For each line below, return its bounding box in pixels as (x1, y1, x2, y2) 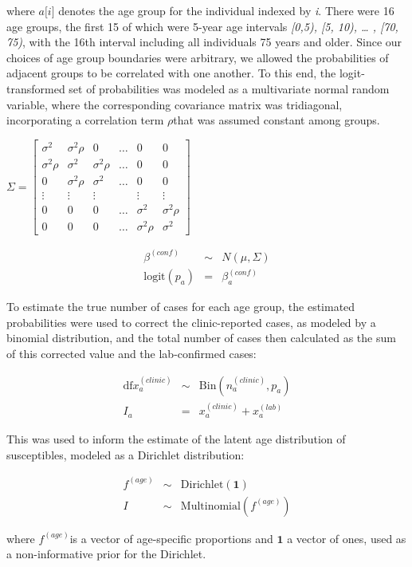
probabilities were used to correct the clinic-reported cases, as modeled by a (6, 313, 376, 330)
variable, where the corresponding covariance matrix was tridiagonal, (6, 96, 343, 112)
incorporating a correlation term (6, 112, 164, 128)
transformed (6, 80, 65, 96)
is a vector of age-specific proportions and (69, 530, 273, 546)
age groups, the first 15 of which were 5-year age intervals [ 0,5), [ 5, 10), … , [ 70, (6, 18, 398, 34)
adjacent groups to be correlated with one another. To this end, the (6, 65, 336, 81)
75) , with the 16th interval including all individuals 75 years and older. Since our (6, 33, 402, 50)
